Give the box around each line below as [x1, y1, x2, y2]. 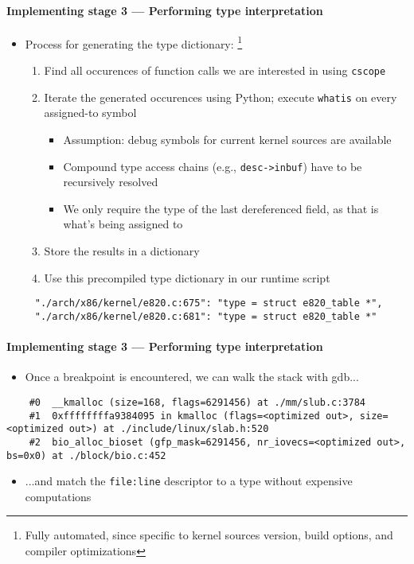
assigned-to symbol [44, 104, 137, 121]
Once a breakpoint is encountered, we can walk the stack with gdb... [25, 368, 359, 385]
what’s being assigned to [63, 216, 183, 232]
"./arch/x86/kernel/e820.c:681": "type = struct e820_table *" [34, 310, 377, 322]
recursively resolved [63, 173, 158, 190]
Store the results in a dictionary [44, 242, 200, 259]
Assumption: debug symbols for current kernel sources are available [63, 130, 392, 147]
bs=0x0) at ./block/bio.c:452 [6, 449, 166, 461]
